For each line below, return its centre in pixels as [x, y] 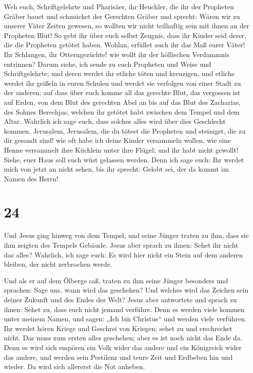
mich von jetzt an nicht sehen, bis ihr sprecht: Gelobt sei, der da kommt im [117, 169]
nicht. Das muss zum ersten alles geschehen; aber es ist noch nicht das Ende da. [123, 338]
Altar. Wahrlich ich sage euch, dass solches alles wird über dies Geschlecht [115, 121]
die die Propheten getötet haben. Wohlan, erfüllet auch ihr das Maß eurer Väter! [125, 45]
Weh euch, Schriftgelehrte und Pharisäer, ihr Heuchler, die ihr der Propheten [119, 6]
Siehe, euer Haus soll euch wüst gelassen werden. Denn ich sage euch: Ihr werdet [124, 159]
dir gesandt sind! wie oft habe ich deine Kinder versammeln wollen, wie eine [117, 140]
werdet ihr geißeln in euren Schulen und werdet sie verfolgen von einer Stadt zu [123, 83]
